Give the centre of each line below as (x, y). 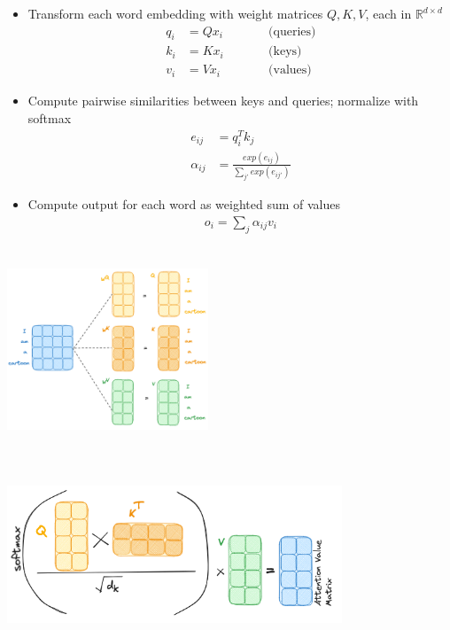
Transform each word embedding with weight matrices (175, 13)
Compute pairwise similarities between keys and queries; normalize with (223, 101)
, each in (388, 13)
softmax (50, 118)
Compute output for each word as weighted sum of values (184, 204)
